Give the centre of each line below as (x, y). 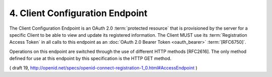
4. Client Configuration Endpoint (78, 13)
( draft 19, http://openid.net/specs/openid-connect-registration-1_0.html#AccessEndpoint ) (103, 67)
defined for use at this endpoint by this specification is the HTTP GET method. (90, 58)
